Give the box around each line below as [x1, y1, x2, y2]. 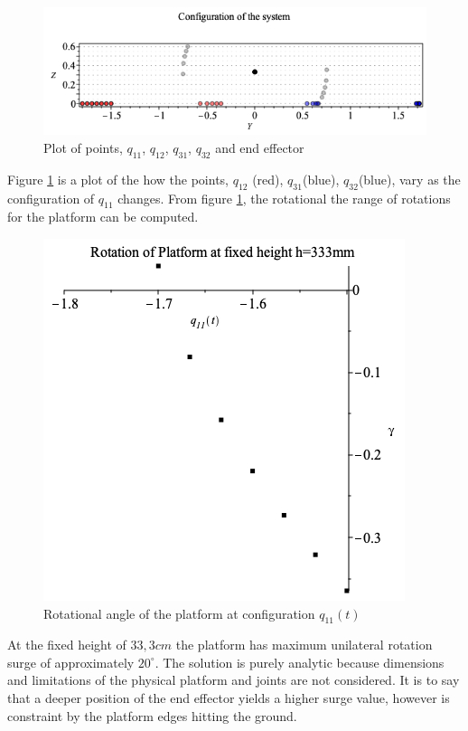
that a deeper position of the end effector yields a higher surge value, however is [7, 688, 450, 707]
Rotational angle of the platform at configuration [43, 603, 315, 622]
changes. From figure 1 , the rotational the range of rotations [117, 188, 451, 207]
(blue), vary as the [358, 169, 461, 188]
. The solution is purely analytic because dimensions [154, 652, 445, 671]
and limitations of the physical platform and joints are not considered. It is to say [7, 670, 460, 689]
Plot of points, [43, 138, 123, 157]
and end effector [215, 138, 304, 157]
